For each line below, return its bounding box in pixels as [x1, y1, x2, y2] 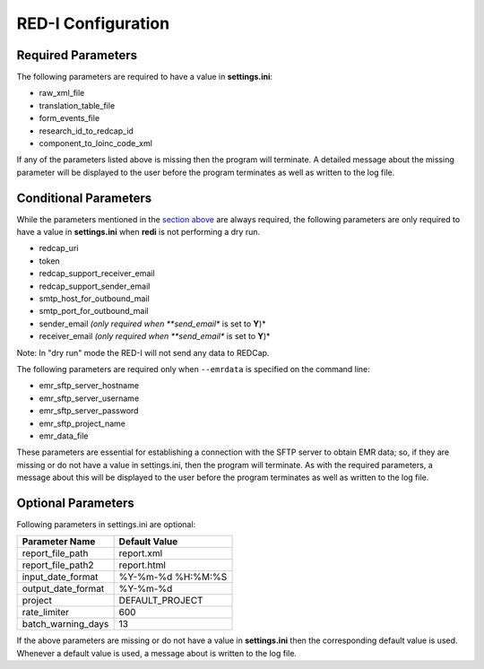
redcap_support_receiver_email [39, 268, 156, 279]
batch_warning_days [22, 618, 109, 630]
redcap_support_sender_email [39, 281, 151, 291]
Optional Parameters [16, 495, 134, 510]
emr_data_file [39, 430, 89, 441]
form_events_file [39, 113, 100, 124]
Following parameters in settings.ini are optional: [16, 519, 196, 530]
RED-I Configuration [16, 13, 170, 33]
